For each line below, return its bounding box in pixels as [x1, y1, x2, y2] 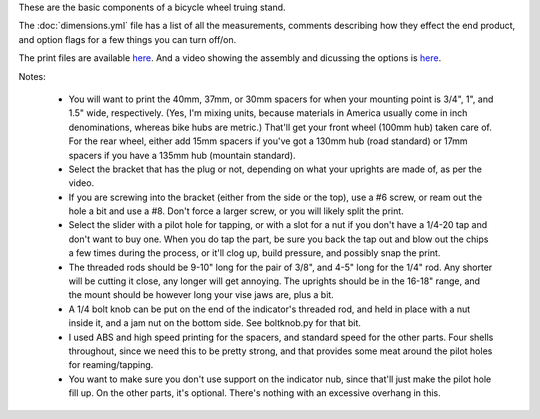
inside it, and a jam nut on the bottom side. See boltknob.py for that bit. [68, 317, 362, 329]
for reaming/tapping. [68, 359, 154, 371]
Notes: [18, 70, 46, 82]
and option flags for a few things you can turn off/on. [18, 33, 237, 45]
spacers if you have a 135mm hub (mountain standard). [68, 149, 296, 161]
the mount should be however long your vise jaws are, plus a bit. [68, 289, 334, 301]
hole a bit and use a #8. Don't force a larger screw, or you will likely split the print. [68, 205, 404, 217]
